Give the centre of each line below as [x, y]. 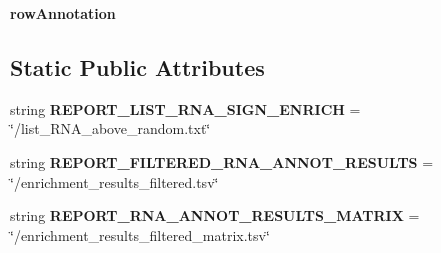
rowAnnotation [63, 13]
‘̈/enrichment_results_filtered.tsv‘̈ [114, 181]
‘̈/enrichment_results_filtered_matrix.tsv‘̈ [140, 234]
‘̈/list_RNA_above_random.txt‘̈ [110, 128]
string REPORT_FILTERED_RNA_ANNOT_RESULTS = [222, 161]
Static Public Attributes [137, 66]
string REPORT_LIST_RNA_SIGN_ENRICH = [185, 108]
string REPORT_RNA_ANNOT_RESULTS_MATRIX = [215, 215]
